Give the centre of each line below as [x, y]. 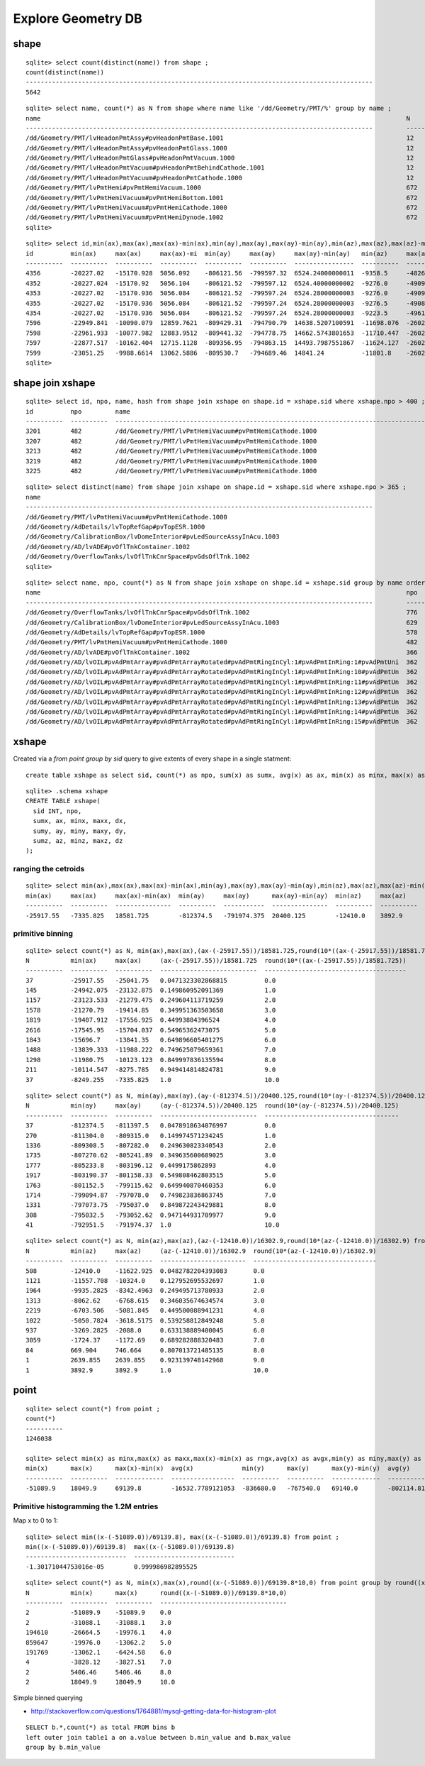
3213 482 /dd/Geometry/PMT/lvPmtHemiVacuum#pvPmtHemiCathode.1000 [171, 451]
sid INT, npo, [57, 811]
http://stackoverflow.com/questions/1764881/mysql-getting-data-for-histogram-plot [153, 1711]
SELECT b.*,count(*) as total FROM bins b [101, 1727]
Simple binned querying [48, 1698]
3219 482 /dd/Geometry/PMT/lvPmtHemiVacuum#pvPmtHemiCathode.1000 [171, 461]
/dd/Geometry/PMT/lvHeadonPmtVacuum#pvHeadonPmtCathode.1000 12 [220, 178]
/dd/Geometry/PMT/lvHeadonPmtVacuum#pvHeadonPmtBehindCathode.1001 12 [220, 168]
